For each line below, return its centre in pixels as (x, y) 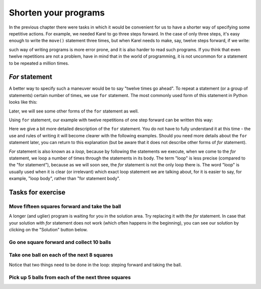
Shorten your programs (57, 13)
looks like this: (23, 102)
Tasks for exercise (37, 192)
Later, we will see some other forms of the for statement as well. (74, 111)
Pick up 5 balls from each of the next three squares (70, 277)
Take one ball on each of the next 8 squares (61, 255)
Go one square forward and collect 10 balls (60, 242)
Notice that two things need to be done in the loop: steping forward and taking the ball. (95, 265)
